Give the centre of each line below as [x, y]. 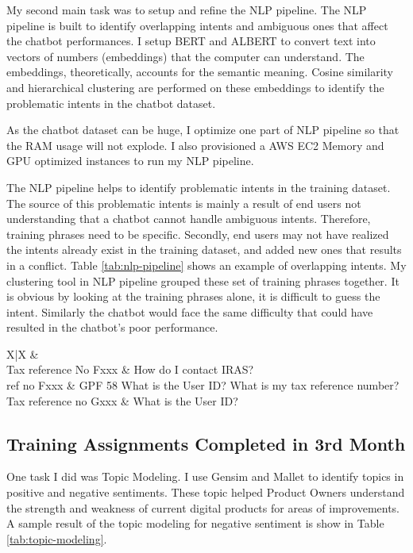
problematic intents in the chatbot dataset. [111, 103]
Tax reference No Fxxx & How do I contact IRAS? [130, 369]
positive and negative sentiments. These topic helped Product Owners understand [206, 492]
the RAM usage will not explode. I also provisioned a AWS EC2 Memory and [195, 145]
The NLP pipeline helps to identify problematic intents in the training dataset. [199, 187]
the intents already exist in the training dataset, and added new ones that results [204, 250]
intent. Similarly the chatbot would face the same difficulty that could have [190, 311]
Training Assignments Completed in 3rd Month [206, 443]
